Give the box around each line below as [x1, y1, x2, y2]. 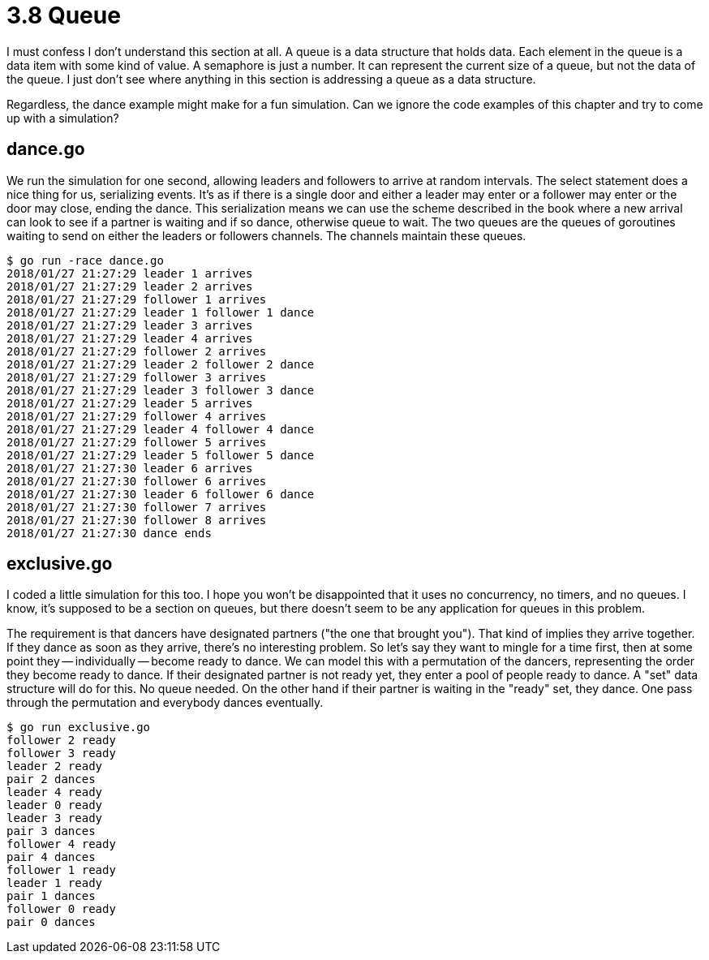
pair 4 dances [6, 850, 96, 864]
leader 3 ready [6, 811, 103, 825]
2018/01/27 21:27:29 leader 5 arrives [6, 396, 253, 410]
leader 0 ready [6, 799, 103, 812]
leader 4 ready [6, 786, 103, 799]
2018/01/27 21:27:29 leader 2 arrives [6, 279, 253, 293]
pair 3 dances [6, 824, 96, 838]
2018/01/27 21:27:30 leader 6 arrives [6, 461, 253, 475]
